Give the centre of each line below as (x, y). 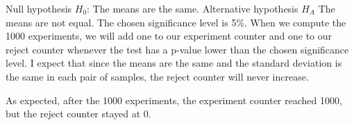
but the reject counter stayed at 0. (78, 114)
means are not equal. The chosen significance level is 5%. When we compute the (176, 22)
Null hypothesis (39, 8)
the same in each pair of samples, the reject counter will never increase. (157, 76)
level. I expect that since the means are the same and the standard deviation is (174, 63)
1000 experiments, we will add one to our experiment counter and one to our (169, 36)
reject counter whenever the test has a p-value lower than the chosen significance (177, 49)
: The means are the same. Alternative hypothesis (193, 8)
